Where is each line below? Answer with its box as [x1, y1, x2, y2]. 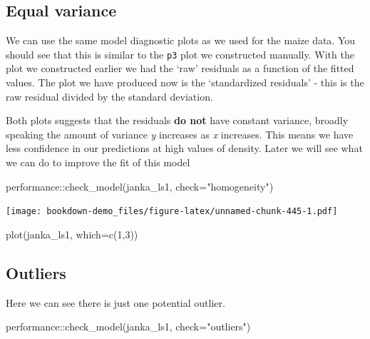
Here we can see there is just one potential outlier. [6, 295, 225, 310]
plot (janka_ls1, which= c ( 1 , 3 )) [6, 226, 138, 241]
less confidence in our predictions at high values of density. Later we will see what [6, 141, 363, 156]
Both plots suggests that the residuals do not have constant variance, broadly [6, 113, 349, 128]
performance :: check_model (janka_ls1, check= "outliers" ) [6, 319, 251, 334]
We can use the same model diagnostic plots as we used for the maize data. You [6, 33, 356, 48]
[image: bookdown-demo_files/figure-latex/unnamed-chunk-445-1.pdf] [6, 206, 338, 217]
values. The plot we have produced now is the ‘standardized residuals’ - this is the [6, 75, 364, 90]
